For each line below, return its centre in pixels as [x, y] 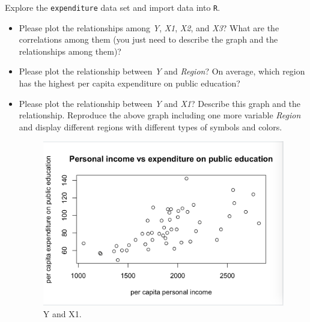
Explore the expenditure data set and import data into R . [113, 7]
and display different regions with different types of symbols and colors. [150, 126]
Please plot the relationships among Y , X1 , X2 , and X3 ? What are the [149, 27]
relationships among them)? [70, 51]
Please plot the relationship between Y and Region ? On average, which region [162, 71]
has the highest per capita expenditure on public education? [129, 83]
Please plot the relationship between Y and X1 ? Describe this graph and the [160, 103]
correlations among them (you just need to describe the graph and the [148, 39]
